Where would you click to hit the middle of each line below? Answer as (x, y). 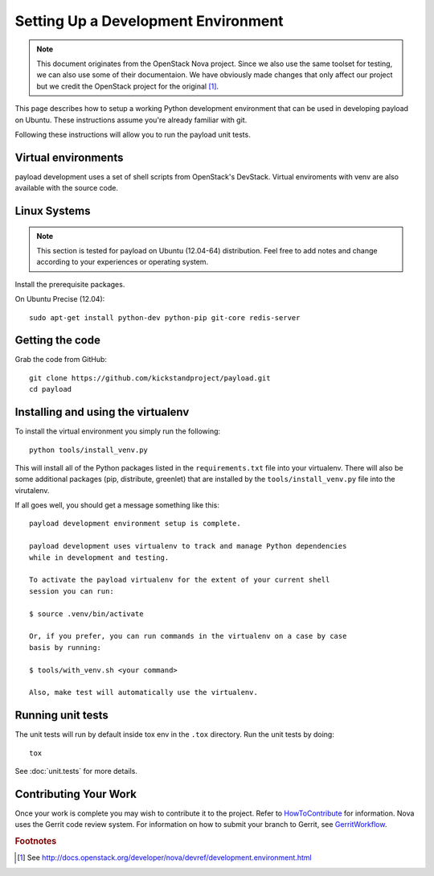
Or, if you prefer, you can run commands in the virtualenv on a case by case (188, 636)
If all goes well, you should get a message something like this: (117, 505)
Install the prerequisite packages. (70, 284)
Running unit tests (61, 716)
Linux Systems (53, 211)
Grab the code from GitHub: (61, 360)
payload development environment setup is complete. (135, 524)
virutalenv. (32, 490)
